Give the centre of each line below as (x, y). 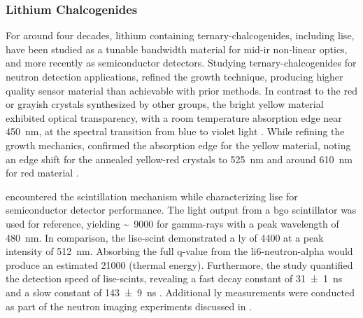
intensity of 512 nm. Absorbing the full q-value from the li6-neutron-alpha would (179, 251)
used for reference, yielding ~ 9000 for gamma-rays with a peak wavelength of (172, 223)
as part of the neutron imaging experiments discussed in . (129, 306)
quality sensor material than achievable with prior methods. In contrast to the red (181, 90)
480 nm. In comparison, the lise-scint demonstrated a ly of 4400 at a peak (165, 237)
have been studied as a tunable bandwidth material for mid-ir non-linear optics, (177, 49)
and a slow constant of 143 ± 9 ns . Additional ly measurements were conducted (180, 292)
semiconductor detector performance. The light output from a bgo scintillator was (181, 210)
